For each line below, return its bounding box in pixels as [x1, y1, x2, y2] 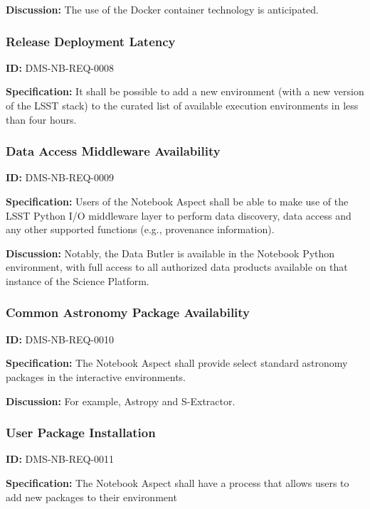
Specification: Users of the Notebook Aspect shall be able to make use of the [6, 194, 349, 208]
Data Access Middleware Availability [6, 142, 221, 160]
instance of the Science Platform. [6, 273, 149, 288]
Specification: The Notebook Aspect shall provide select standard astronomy [6, 355, 348, 370]
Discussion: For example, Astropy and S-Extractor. [6, 393, 236, 408]
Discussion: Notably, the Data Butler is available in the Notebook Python [6, 245, 335, 260]
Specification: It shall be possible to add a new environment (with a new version [6, 84, 364, 99]
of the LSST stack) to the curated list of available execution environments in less [6, 98, 359, 112]
